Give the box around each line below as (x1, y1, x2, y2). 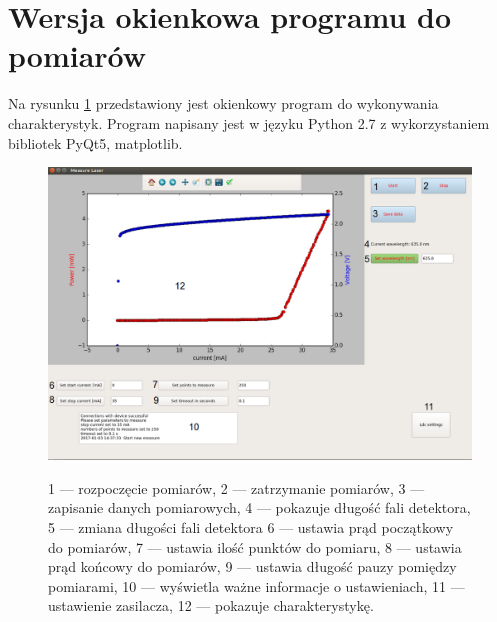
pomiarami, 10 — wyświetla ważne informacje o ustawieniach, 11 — (48, 575, 465, 596)
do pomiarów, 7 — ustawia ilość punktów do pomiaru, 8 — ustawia (48, 536, 462, 557)
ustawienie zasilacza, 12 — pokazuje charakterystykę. (48, 595, 374, 616)
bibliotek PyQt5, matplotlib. (8, 132, 183, 153)
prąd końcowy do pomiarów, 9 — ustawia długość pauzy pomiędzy (48, 556, 457, 577)
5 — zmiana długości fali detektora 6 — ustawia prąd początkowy (48, 517, 454, 538)
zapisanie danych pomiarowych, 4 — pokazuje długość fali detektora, (48, 497, 471, 518)
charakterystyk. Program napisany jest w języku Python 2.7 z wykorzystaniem (8, 112, 490, 133)
